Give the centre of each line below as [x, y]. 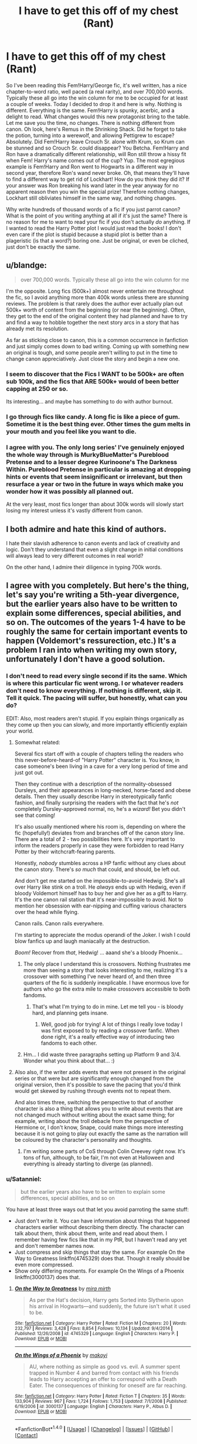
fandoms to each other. [69, 1043]
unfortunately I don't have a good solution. [86, 659]
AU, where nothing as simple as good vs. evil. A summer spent [105, 1367]
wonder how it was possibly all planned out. [70, 491]
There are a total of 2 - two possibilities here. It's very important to [95, 839]
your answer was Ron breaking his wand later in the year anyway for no [92, 185]
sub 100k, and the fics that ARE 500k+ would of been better [93, 381]
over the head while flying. [47, 912]
